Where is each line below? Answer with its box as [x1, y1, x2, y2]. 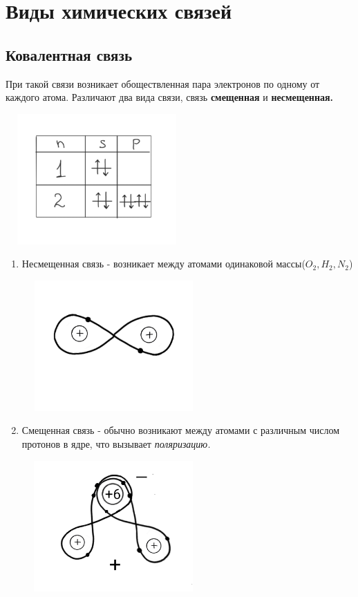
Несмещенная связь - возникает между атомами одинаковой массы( [21, 256, 305, 271]
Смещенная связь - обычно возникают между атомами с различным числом [21, 423, 340, 437]
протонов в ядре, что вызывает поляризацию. [21, 437, 211, 451]
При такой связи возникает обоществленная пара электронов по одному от [6, 76, 320, 91]
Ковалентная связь [6, 44, 132, 65]
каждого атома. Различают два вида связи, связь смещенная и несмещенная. [6, 90, 334, 104]
